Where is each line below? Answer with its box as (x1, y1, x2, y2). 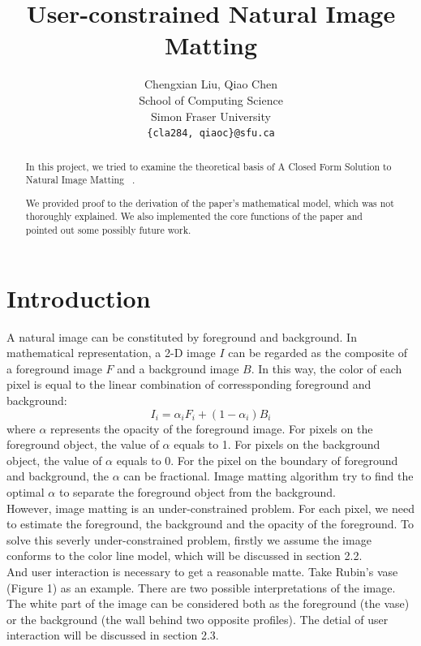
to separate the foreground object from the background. (58, 484, 336, 500)
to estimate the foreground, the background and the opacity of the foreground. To (6, 515, 414, 532)
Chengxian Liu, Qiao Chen (144, 75, 277, 93)
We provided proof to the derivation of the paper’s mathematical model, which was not (25, 196, 394, 209)
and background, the (6, 467, 110, 484)
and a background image (117, 360, 239, 377)
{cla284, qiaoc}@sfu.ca (147, 127, 275, 140)
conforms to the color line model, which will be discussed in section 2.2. (6, 547, 363, 564)
